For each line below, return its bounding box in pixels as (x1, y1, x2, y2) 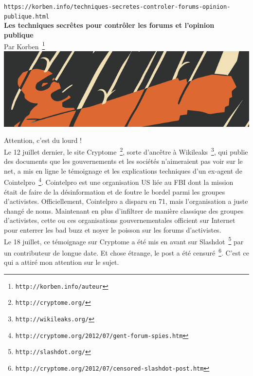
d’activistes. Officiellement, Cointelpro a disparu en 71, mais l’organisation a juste (4, 196, 248, 206)
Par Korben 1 (4, 40, 45, 51)
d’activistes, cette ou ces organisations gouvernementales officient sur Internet (4, 215, 235, 225)
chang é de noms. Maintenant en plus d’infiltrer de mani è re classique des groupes (4, 205, 244, 216)
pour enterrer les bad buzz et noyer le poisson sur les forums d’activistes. (4, 225, 221, 235)
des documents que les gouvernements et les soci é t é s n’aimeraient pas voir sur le (4, 156, 243, 166)
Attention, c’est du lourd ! (4, 135, 82, 145)
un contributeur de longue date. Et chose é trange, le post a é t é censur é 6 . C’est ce (4, 246, 249, 257)
